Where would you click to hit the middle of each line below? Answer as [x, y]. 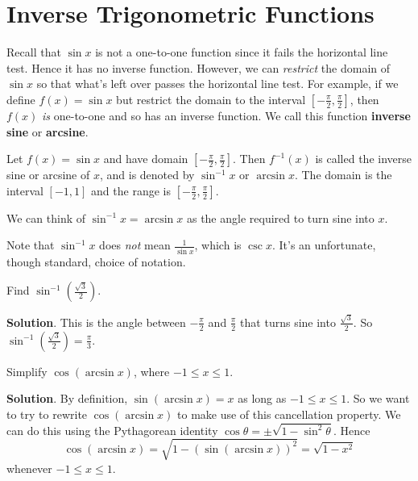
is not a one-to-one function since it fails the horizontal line [242, 52]
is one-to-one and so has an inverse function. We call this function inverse [226, 115]
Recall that [34, 52]
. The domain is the [343, 175]
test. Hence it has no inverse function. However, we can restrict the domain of [199, 67]
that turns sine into [288, 322]
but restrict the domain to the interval [211, 99]
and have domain [146, 159]
